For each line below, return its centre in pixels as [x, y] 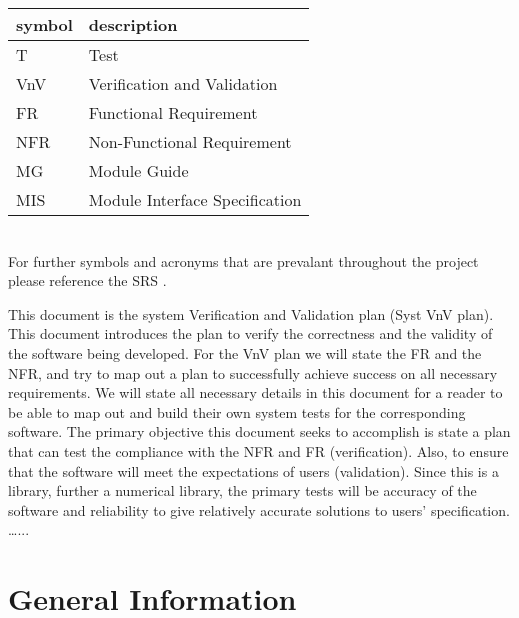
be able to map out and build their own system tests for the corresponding [237, 411]
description [133, 24]
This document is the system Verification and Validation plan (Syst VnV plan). [251, 313]
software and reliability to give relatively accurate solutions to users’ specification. [259, 509]
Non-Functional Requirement [190, 141]
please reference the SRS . [87, 280]
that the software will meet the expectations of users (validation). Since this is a [253, 470]
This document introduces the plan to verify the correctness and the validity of [250, 333]
